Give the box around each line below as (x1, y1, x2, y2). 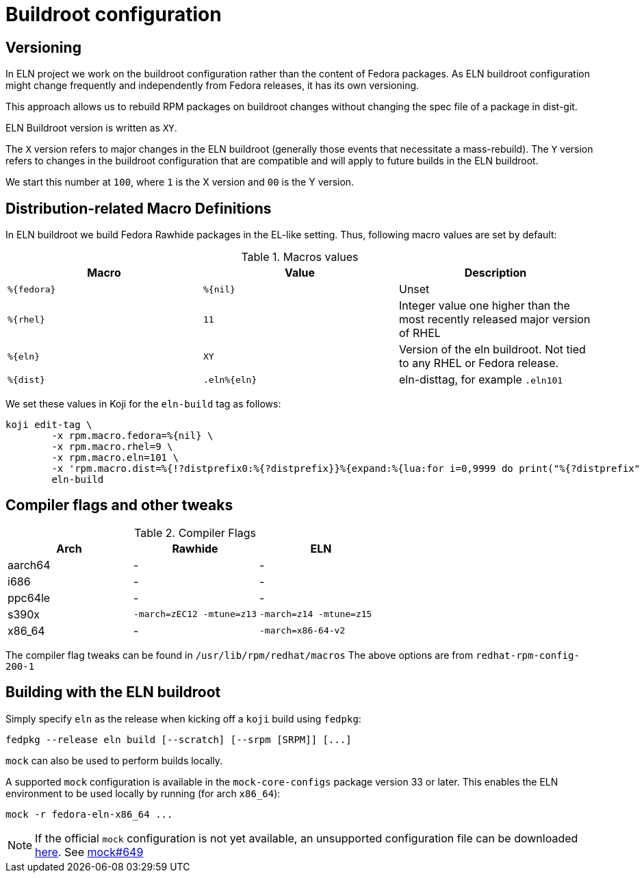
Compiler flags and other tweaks (5, 497, 233, 514)
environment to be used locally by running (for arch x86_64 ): (5, 787, 281, 799)
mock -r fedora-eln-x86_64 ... (5, 808, 173, 820)
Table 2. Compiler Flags (134, 525, 256, 540)
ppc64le (8, 590, 51, 605)
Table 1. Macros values (241, 250, 359, 264)
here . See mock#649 (35, 844, 144, 859)
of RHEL (398, 326, 441, 340)
